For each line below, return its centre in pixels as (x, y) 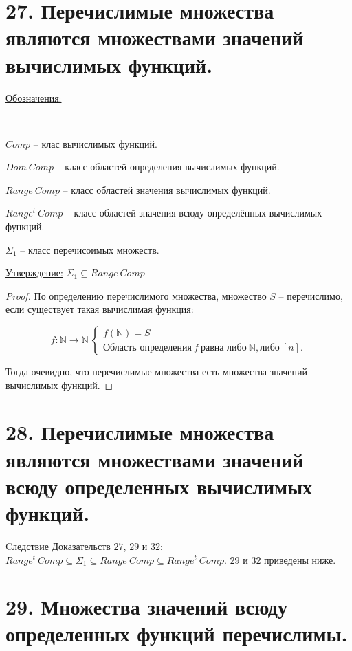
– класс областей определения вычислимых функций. (168, 167)
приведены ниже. (300, 559)
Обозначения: (34, 97)
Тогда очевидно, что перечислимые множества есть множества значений (157, 372)
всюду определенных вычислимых (159, 486)
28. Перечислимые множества (140, 432)
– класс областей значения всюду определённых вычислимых (194, 213)
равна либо (223, 347)
